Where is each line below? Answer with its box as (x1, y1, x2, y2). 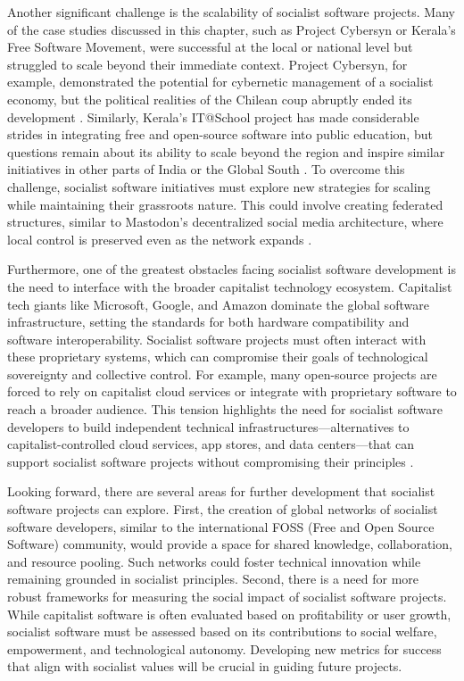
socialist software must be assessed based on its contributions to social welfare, (7, 622, 437, 641)
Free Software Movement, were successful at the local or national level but (7, 37, 413, 56)
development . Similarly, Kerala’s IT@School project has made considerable (7, 107, 419, 126)
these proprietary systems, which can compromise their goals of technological (7, 347, 428, 366)
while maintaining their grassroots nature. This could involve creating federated (7, 195, 443, 213)
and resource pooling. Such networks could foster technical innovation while (7, 552, 421, 570)
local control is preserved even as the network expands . (7, 229, 312, 248)
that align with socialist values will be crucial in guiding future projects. (7, 657, 402, 676)
